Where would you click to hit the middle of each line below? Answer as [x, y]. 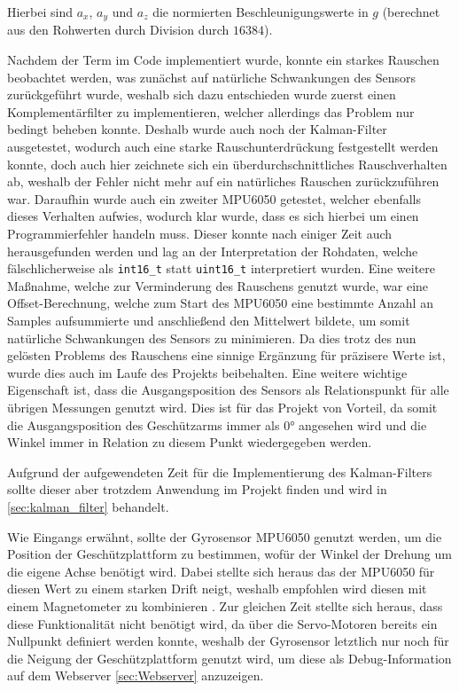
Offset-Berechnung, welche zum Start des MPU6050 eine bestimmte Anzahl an [220, 303]
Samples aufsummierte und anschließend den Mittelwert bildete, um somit [209, 321]
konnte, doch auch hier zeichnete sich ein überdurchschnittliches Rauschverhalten [227, 164]
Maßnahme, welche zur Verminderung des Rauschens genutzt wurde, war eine [218, 285]
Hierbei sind [40, 12]
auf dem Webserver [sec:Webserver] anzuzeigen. [136, 675]
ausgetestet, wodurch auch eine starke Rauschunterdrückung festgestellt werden [223, 147]
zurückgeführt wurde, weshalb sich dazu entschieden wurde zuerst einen [202, 94]
